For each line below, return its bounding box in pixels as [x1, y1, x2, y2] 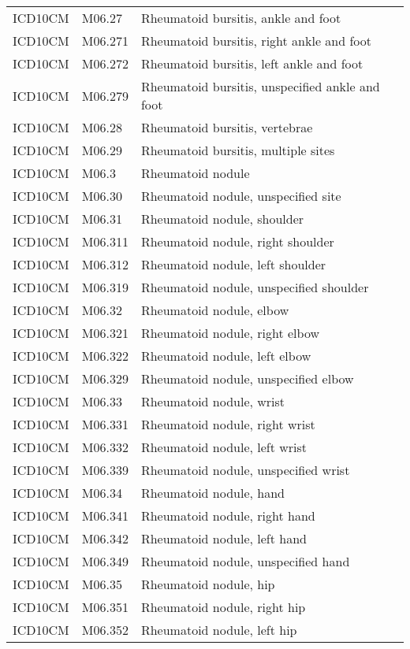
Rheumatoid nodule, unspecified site [140, 187, 341, 205]
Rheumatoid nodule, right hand [140, 506, 315, 525]
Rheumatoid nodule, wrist [140, 392, 285, 410]
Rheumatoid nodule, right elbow [140, 324, 319, 342]
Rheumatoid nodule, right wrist [140, 415, 315, 433]
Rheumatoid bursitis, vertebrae [140, 118, 313, 136]
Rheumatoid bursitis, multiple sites [140, 141, 335, 159]
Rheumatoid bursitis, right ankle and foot [140, 32, 372, 50]
